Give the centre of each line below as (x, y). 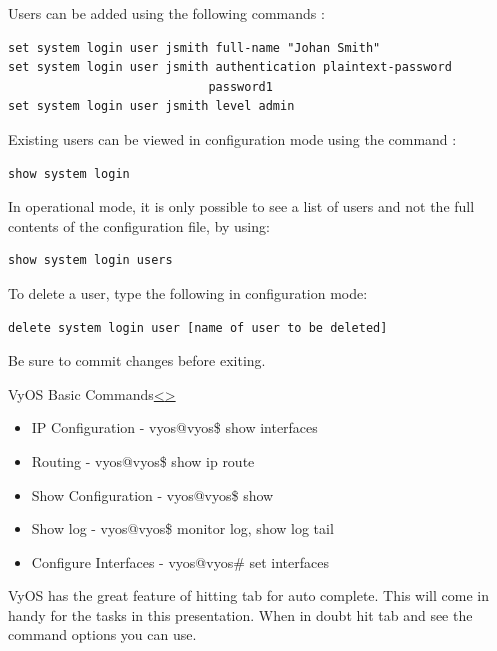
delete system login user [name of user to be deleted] (198, 327)
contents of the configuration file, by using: (139, 225)
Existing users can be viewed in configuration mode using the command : (232, 138)
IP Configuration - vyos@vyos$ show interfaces (174, 427)
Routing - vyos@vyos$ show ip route (143, 460)
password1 (240, 86)
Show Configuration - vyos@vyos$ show (152, 494)
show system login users (90, 260)
